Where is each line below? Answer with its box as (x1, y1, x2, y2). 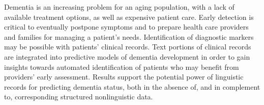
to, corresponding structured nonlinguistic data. (4, 91, 153, 102)
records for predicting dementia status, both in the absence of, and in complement (4, 81, 260, 92)
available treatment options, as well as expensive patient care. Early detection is (4, 11, 254, 22)
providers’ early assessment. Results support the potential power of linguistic (4, 71, 244, 82)
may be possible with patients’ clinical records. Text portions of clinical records (4, 41, 251, 52)
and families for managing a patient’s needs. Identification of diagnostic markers (4, 31, 254, 42)
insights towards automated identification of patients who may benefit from (4, 61, 239, 72)
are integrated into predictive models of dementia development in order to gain (4, 51, 250, 62)
